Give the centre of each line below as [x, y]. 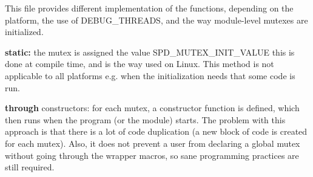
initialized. [24, 32]
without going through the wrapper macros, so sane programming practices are [152, 155]
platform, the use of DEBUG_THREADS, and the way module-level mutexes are [156, 20]
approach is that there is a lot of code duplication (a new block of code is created [156, 131]
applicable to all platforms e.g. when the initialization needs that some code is [150, 75]
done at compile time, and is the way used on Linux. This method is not [140, 64]
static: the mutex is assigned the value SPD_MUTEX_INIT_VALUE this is [150, 52]
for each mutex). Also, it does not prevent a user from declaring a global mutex [153, 143]
